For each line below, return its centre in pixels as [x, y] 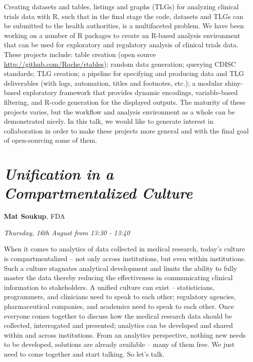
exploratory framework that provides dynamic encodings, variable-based [130, 92]
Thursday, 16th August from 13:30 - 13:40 [67, 232]
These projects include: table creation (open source [80, 54]
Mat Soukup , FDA [35, 216]
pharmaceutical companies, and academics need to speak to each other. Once [119, 306]
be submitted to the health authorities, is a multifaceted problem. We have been [124, 26]
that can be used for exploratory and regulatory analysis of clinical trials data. [121, 45]
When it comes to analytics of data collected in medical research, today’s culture [125, 249]
